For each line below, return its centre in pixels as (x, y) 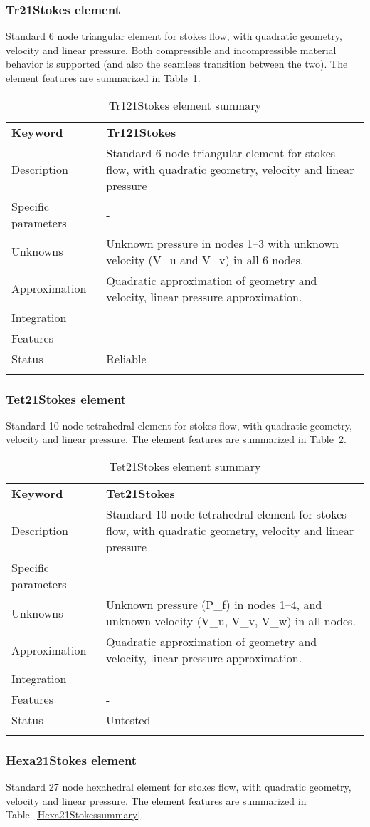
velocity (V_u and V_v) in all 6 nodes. (205, 259)
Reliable (126, 358)
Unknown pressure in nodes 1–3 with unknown (222, 243)
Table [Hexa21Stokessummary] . (75, 815)
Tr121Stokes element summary (185, 105)
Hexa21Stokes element (72, 760)
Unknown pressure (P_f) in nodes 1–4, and (214, 604)
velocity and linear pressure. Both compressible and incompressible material (171, 50)
